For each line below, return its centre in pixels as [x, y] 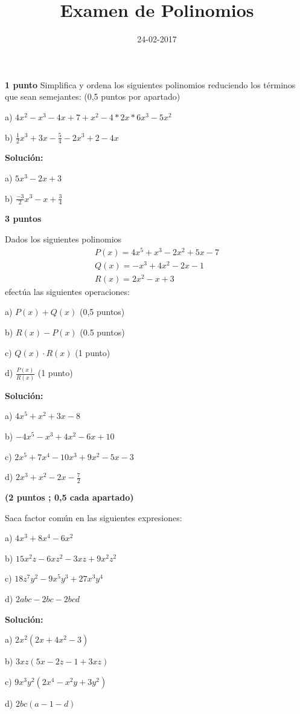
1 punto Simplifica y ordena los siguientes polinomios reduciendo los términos [150, 84]
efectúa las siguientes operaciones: [67, 291]
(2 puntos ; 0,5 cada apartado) [69, 497]
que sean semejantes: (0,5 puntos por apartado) [93, 96]
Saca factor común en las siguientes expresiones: [94, 517]
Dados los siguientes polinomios [63, 239]
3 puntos [23, 219]
